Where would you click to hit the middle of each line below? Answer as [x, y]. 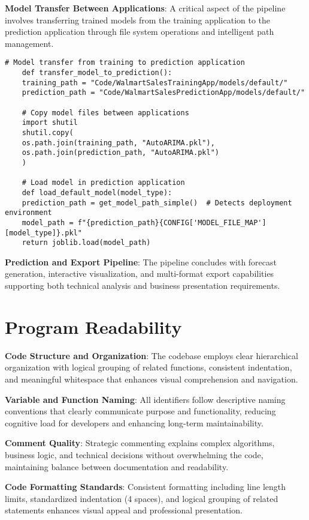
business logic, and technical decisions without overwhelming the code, [134, 454]
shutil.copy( [48, 132]
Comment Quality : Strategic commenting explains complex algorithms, [140, 443]
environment [28, 213]
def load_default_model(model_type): [97, 192]
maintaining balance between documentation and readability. [117, 466]
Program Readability [93, 326]
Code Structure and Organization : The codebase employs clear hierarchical [152, 355]
